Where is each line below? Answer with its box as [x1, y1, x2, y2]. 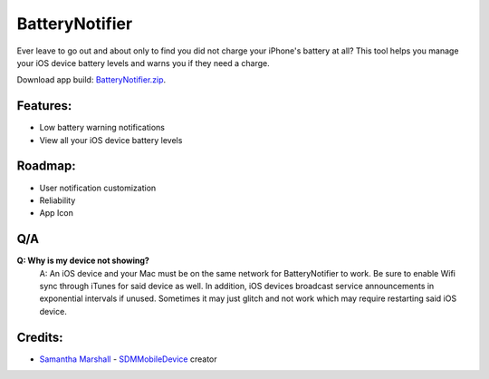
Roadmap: [16, 159, 76, 174]
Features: [16, 98, 72, 113]
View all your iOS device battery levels [39, 134, 183, 145]
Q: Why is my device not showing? [16, 255, 149, 267]
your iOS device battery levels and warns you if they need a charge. [16, 57, 271, 68]
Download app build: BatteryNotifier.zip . [16, 74, 167, 85]
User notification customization [39, 182, 157, 193]
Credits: [16, 329, 63, 345]
